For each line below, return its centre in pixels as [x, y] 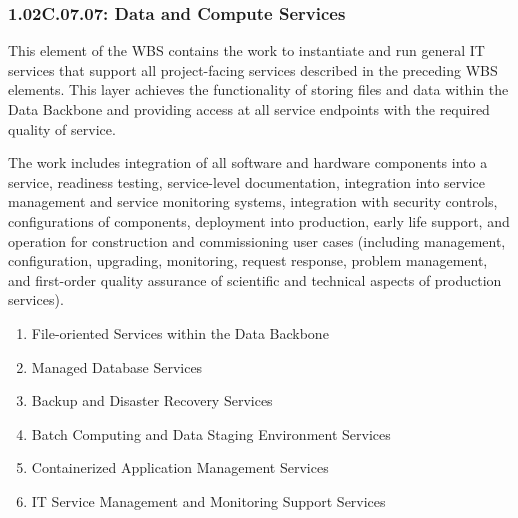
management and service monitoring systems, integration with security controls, [253, 201]
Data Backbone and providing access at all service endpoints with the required [249, 109]
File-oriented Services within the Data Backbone [180, 332]
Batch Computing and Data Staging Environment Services [211, 433]
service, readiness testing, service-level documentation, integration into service [247, 181]
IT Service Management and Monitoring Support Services [208, 500]
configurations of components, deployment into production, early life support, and [259, 220]
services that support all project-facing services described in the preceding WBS [253, 69]
